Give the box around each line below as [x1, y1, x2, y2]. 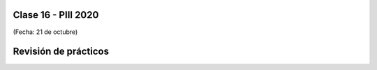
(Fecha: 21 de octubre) [13, 28, 78, 36]
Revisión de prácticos [13, 46, 110, 58]
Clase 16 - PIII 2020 [13, 9, 99, 21]
